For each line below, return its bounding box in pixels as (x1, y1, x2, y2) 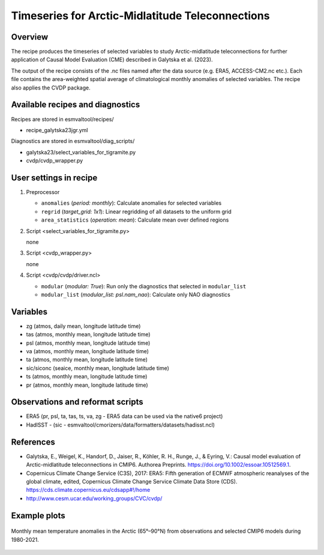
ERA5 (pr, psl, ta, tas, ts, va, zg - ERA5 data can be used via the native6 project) (26, 413, 223, 420)
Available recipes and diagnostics (11, 100, 140, 110)
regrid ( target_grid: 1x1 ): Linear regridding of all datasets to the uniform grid (41, 208, 232, 215)
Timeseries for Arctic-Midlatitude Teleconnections (11, 9, 270, 22)
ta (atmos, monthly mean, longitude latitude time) (26, 356, 148, 363)
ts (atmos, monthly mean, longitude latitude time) (26, 373, 148, 380)
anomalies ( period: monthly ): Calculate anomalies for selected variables (41, 199, 222, 207)
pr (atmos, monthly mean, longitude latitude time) (26, 381, 148, 389)
